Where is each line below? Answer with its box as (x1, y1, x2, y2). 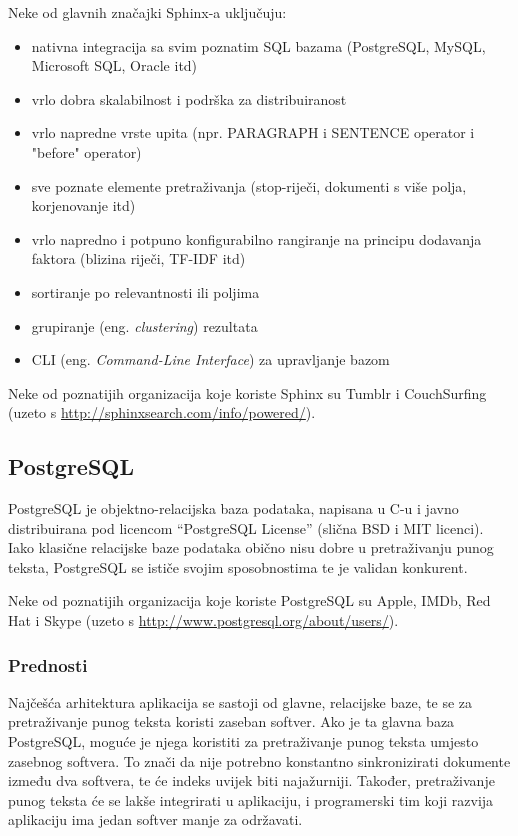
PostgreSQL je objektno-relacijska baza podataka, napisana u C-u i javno (8, 498, 459, 519)
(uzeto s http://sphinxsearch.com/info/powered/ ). (8, 402, 316, 423)
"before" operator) (31, 141, 142, 162)
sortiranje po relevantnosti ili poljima (31, 281, 260, 302)
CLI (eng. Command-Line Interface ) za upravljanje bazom (31, 349, 390, 370)
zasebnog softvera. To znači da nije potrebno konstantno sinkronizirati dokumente (8, 750, 511, 771)
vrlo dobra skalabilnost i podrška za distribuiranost (31, 88, 347, 109)
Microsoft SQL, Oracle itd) (31, 55, 198, 76)
